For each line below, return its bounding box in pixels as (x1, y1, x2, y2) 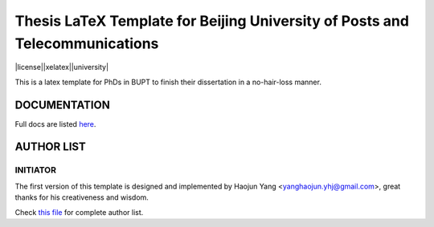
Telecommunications (14, 34, 159, 52)
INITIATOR (14, 164, 56, 176)
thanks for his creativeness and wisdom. (14, 193, 149, 202)
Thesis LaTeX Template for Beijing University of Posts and (14, 12, 410, 30)
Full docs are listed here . (14, 119, 96, 128)
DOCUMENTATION (14, 98, 110, 111)
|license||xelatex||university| (14, 63, 108, 72)
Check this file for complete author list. (14, 207, 144, 217)
